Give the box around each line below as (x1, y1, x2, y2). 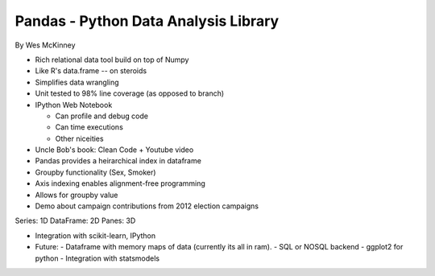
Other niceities (55, 134, 104, 143)
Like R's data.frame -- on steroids (35, 66, 147, 76)
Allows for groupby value (35, 190, 118, 200)
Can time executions (55, 122, 124, 132)
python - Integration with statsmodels (35, 253, 160, 263)
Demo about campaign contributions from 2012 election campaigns (35, 201, 259, 211)
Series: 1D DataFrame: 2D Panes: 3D (14, 216, 136, 225)
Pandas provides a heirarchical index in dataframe (35, 156, 201, 166)
